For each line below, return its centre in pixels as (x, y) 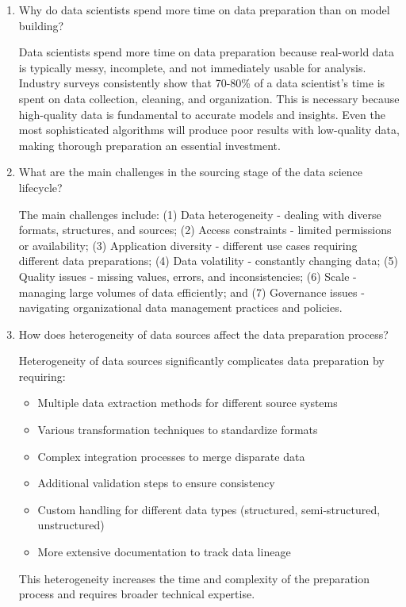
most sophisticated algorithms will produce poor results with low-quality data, (209, 130)
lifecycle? (40, 187)
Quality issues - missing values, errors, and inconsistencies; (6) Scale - (188, 276)
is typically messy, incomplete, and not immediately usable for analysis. (192, 67)
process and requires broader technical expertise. (137, 594)
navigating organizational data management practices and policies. (180, 307)
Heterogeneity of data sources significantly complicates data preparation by (201, 361)
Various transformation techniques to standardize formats (178, 430)
